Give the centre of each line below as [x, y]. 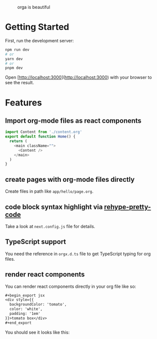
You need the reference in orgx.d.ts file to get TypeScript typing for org [78, 254]
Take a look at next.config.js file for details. [50, 226]
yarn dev [14, 59]
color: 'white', [26, 309]
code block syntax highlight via [54, 207]
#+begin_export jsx [25, 295]
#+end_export [18, 323]
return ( [18, 141]
